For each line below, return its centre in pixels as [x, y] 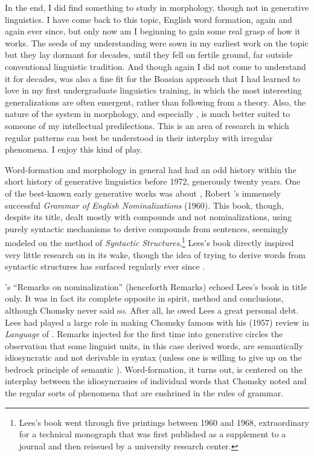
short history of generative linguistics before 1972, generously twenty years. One [153, 181]
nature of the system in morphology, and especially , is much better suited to [148, 114]
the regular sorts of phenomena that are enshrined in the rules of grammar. [144, 393]
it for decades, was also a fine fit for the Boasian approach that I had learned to [153, 78]
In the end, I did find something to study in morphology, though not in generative [157, 7]
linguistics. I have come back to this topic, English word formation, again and [149, 19]
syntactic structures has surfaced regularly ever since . [105, 266]
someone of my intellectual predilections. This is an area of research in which [147, 125]
